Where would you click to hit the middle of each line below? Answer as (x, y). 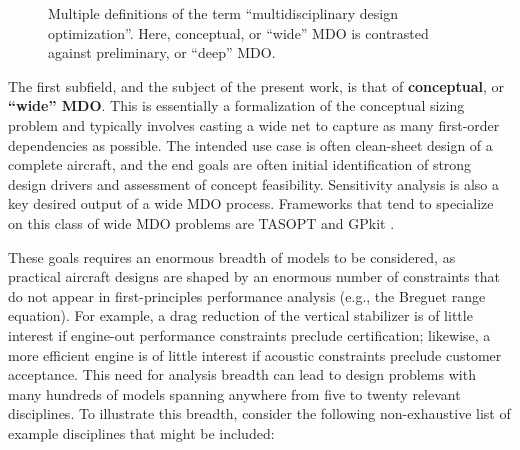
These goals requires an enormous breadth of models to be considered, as (232, 256)
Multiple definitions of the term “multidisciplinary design (223, 13)
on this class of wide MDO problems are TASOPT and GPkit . (201, 222)
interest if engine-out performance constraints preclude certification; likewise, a (249, 334)
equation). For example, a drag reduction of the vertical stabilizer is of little (240, 315)
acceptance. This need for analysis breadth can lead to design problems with (242, 374)
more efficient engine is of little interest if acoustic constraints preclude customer (255, 354)
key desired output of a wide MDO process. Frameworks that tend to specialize (251, 203)
